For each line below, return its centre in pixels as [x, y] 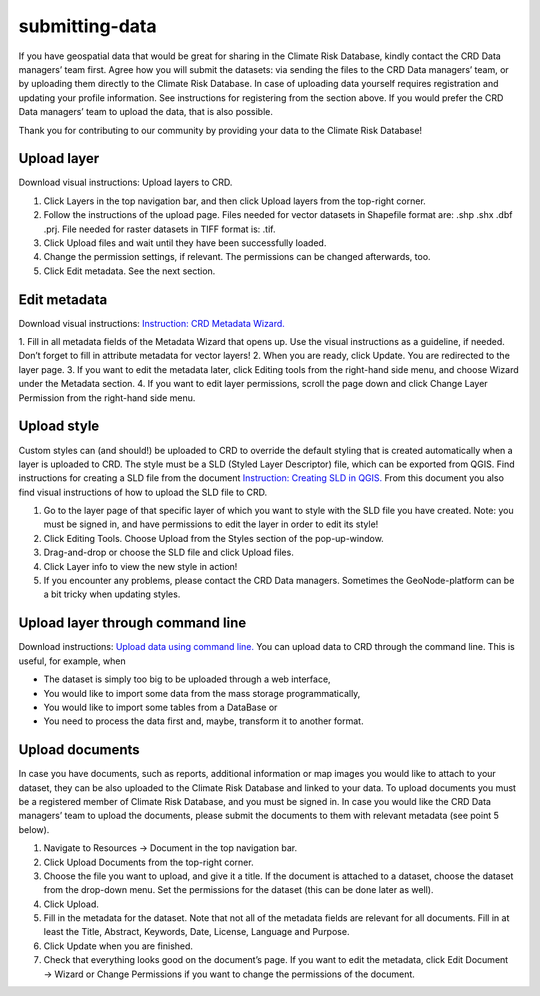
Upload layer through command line [132, 623]
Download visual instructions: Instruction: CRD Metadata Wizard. [151, 323]
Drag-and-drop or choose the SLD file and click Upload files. [168, 552]
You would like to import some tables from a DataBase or [160, 707]
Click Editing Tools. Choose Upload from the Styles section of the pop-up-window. [213, 538]
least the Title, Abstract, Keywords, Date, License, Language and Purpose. [196, 932]
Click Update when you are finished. [118, 946]
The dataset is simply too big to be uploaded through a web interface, [187, 679]
